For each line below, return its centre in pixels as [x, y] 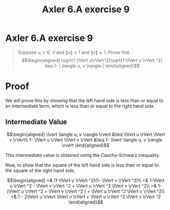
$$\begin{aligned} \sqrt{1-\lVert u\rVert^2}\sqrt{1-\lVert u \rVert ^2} [92, 60]
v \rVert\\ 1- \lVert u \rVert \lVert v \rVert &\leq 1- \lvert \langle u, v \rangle [86, 139]
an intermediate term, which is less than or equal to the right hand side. [80, 106]
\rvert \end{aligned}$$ [86, 145]
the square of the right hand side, [40, 170]
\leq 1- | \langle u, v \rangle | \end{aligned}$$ [92, 65]
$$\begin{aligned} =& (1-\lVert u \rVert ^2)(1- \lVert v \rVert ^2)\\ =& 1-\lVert [86, 180]
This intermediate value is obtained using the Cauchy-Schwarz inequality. [83, 155]
